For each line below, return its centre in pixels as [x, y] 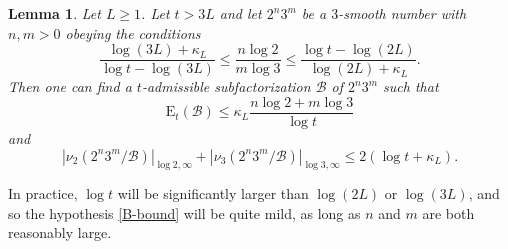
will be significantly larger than [213, 193]
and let [240, 13]
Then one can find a [70, 86]
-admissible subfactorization [226, 86]
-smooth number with [402, 13]
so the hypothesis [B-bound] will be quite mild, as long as [184, 212]
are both [448, 212]
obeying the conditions [133, 32]
